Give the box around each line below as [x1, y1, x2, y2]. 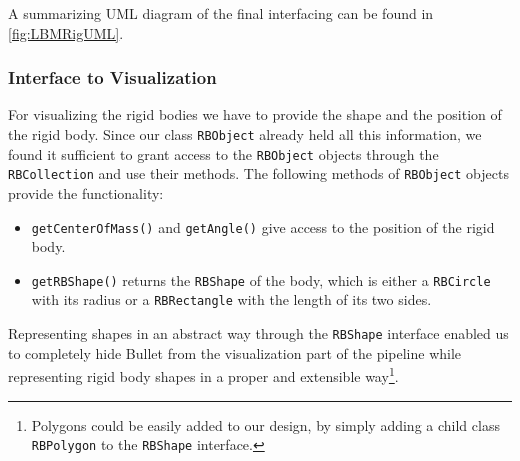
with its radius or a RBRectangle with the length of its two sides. [31, 289, 432, 310]
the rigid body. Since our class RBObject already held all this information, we [8, 124, 482, 144]
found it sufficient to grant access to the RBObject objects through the [8, 143, 439, 164]
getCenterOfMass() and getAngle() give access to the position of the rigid [31, 216, 495, 237]
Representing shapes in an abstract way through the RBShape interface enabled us [8, 323, 509, 344]
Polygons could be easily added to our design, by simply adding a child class [31, 414, 500, 435]
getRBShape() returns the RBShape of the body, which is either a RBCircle [31, 269, 491, 290]
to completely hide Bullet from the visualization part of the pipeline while [8, 342, 462, 363]
